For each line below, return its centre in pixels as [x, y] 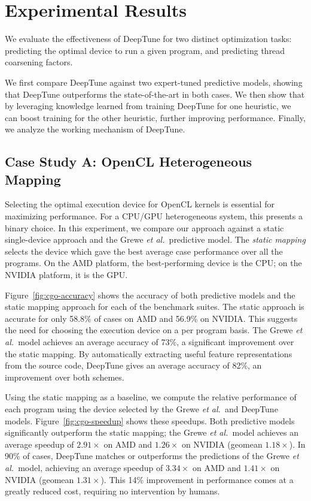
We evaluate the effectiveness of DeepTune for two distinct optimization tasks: [148, 39]
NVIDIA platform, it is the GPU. [66, 275]
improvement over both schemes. [65, 377]
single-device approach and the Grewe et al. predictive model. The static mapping [155, 239]
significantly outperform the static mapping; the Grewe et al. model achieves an [152, 432]
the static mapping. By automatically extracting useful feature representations [149, 353]
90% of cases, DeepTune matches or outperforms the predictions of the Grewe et [152, 456]
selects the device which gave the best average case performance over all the [144, 251]
